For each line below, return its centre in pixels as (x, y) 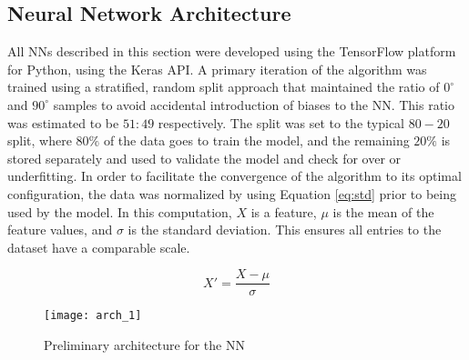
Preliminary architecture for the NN (144, 345)
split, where (40, 140)
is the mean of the (383, 211)
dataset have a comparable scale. (99, 247)
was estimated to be (63, 122)
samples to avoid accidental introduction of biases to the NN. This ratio (254, 104)
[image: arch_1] (93, 316)
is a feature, (284, 211)
